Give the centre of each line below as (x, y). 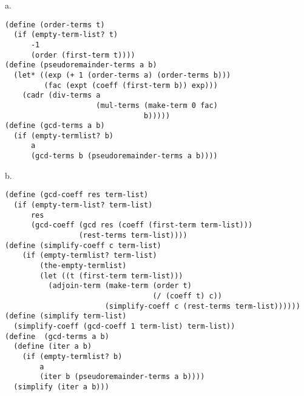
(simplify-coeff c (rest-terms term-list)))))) (202, 306)
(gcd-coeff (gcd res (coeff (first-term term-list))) (142, 225)
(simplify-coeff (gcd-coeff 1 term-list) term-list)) (124, 326)
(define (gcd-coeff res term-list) (77, 195)
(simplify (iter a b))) (61, 387)
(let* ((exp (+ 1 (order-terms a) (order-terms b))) (122, 75)
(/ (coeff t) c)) (187, 296)
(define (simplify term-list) (66, 316)
